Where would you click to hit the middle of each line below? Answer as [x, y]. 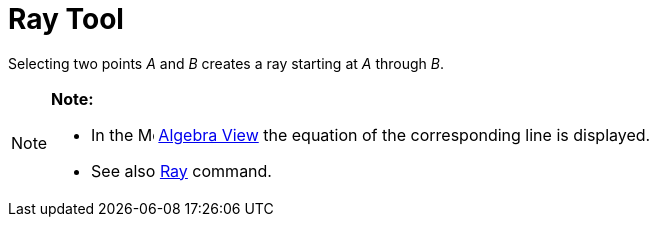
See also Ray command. [181, 170]
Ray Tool [66, 19]
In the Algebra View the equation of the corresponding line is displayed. [371, 134]
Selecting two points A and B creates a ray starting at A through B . [226, 63]
